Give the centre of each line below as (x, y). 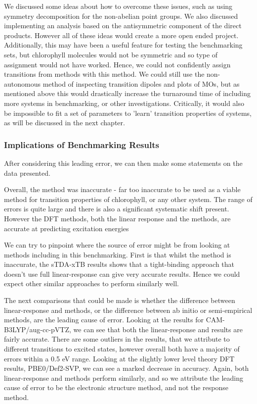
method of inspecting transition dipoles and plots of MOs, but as (141, 83)
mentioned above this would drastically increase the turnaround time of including (127, 93)
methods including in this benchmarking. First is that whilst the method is (118, 254)
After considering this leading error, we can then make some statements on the (123, 163)
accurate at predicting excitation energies (66, 228)
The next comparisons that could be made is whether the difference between (120, 300)
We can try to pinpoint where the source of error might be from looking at (117, 245)
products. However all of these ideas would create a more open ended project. (121, 35)
